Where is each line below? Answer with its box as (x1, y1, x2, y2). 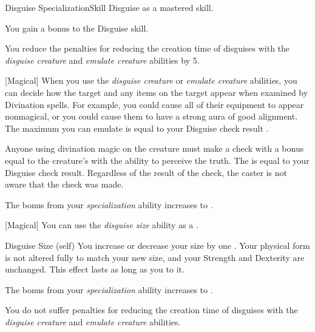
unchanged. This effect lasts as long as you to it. (5, 263, 185, 276)
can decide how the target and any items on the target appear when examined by (5, 86, 308, 98)
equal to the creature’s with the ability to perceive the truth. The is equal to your (5, 154, 310, 166)
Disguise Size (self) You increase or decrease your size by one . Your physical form (5, 239, 310, 251)
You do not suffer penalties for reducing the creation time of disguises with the (5, 303, 298, 316)
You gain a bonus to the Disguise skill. (5, 21, 149, 34)
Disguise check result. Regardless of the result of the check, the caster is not (5, 166, 288, 178)
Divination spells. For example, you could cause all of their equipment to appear (5, 98, 304, 110)
